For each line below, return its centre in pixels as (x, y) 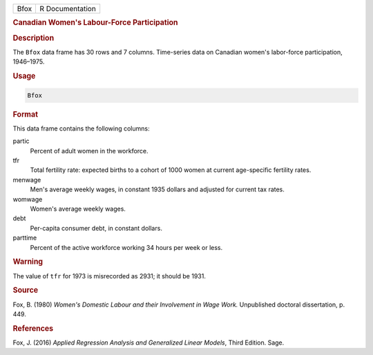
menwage (27, 180)
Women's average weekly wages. (78, 209)
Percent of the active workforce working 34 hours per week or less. (126, 247)
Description (34, 38)
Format (25, 114)
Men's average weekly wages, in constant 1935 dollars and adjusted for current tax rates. (157, 189)
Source (26, 290)
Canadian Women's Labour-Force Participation (95, 23)
